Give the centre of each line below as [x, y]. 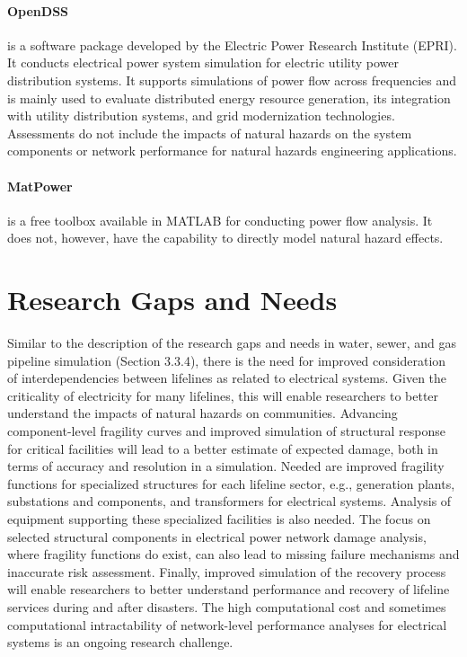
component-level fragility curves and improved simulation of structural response [226, 431]
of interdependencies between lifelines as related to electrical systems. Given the [227, 378]
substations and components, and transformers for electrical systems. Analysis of [229, 501]
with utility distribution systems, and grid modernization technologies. [201, 115]
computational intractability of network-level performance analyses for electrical [227, 624]
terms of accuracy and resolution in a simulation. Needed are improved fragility [226, 466]
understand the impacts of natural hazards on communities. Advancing [203, 413]
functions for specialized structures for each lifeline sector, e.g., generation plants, [231, 483]
